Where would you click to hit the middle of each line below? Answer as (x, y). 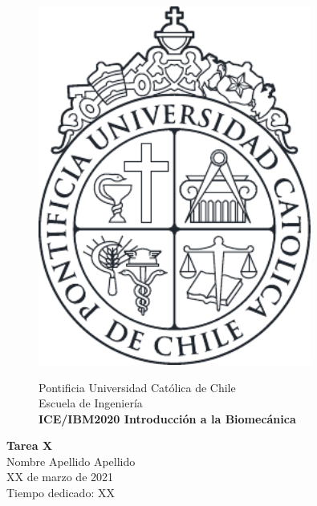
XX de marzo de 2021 (60, 477)
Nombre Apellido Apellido (71, 461)
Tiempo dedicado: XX (61, 493)
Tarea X (30, 445)
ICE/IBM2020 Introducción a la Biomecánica (167, 418)
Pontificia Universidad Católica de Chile (137, 387)
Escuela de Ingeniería (91, 403)
